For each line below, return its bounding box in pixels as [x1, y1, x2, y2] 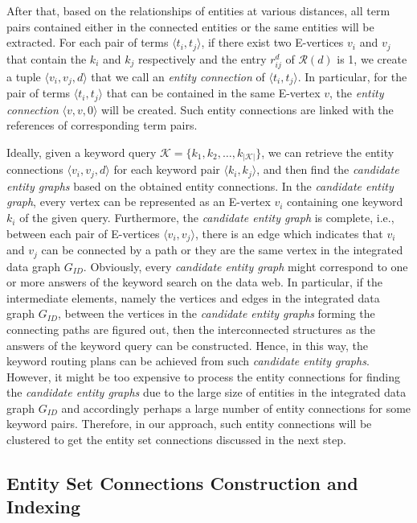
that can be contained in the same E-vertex [106, 84, 321, 101]
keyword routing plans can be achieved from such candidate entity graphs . [6, 352, 370, 369]
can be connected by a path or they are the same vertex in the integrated [41, 241, 403, 258]
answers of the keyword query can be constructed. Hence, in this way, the [6, 336, 368, 353]
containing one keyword [287, 193, 403, 210]
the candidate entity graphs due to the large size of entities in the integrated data [6, 384, 407, 401]
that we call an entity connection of [91, 68, 265, 84]
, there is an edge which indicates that [194, 224, 383, 241]
